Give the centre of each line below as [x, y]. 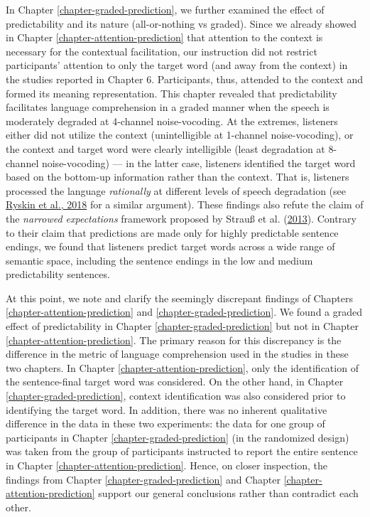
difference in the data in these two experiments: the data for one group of [165, 423]
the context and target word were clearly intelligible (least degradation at [165, 148]
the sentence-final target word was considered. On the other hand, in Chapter [175, 382]
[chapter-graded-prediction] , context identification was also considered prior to [176, 396]
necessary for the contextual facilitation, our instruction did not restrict [162, 51]
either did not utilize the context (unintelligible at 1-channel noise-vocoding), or [180, 135]
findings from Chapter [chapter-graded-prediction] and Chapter [143, 479]
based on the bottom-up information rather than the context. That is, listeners [178, 177]
